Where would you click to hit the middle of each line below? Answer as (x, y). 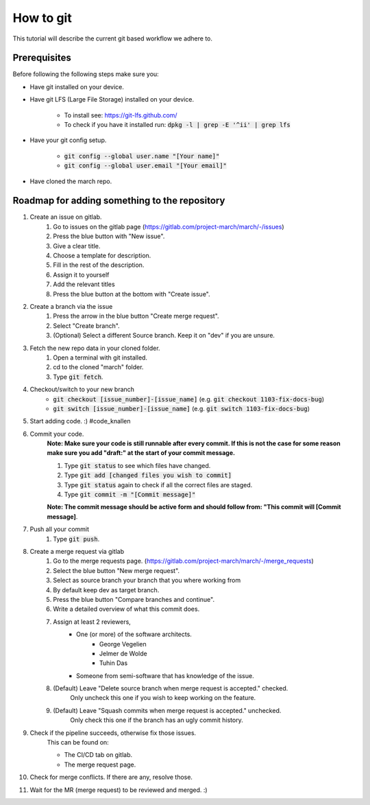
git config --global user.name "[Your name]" (142, 156)
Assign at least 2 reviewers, (92, 622)
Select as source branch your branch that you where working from (147, 581)
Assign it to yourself (81, 275)
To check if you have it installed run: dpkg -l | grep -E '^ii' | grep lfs (177, 125)
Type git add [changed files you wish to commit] (148, 475)
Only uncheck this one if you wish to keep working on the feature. (163, 698)
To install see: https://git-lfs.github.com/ (121, 115)
